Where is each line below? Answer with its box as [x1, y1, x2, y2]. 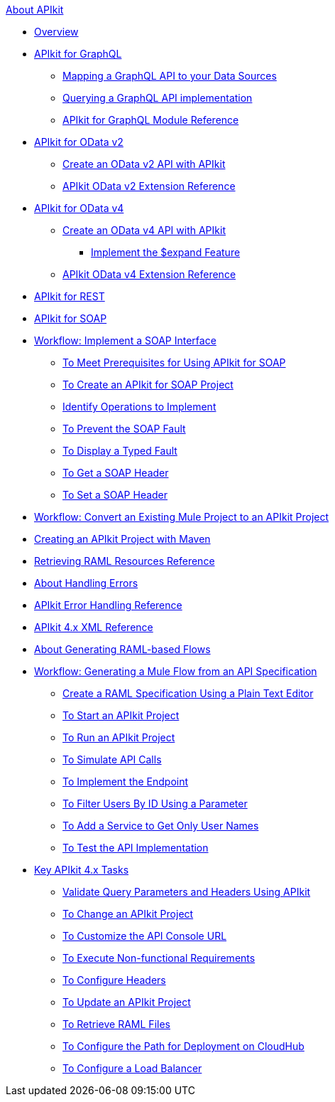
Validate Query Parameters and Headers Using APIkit [62, 886, 311, 898]
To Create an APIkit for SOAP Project [62, 378, 234, 391]
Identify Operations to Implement [62, 401, 216, 413]
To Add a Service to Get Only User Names [62, 820, 259, 832]
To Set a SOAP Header [62, 489, 168, 501]
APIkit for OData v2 [34, 136, 123, 148]
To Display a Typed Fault [62, 445, 177, 457]
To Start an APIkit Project [62, 709, 180, 721]
